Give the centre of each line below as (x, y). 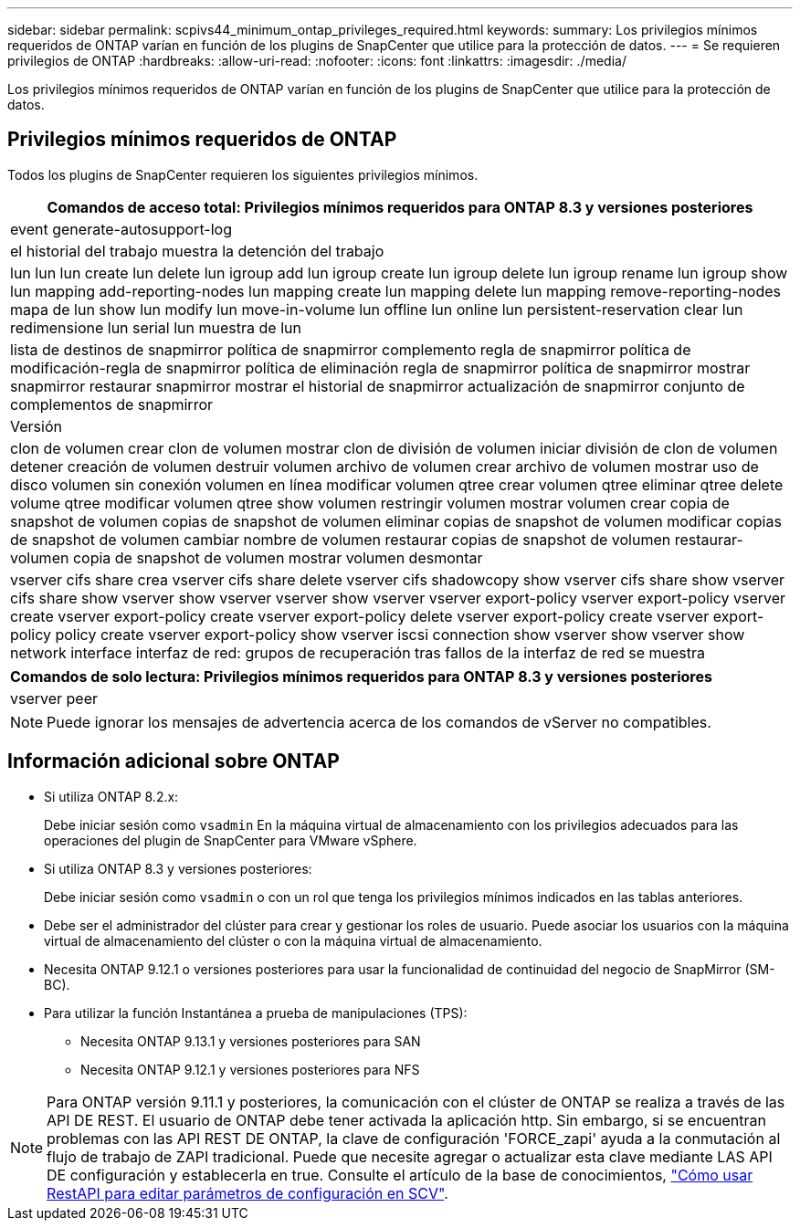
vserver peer (54, 698)
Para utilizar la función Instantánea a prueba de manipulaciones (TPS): (256, 1013)
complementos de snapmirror (112, 404)
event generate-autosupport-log (121, 229)
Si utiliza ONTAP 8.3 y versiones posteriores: (178, 868)
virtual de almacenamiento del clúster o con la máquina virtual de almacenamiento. (293, 940)
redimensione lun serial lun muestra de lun (156, 327)
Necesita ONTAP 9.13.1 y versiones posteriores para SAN (251, 1041)
